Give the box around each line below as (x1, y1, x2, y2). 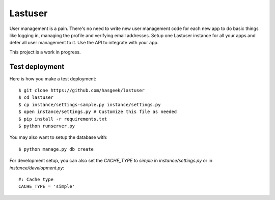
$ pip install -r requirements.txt (18, 116, 107, 122)
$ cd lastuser (18, 95, 53, 100)
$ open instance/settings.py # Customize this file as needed (18, 109, 177, 115)
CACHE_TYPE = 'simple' (18, 184, 75, 189)
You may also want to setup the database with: (9, 134, 108, 140)
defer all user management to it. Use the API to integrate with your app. (9, 40, 159, 46)
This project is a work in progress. (9, 49, 81, 55)
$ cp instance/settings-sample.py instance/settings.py (18, 102, 161, 107)
